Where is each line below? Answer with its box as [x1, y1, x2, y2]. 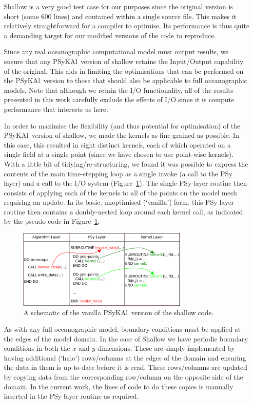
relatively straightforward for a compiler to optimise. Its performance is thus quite [4, 21, 250, 31]
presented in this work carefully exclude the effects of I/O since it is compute [4, 94, 234, 105]
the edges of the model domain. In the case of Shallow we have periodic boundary [4, 333, 248, 343]
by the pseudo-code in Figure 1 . [4, 216, 100, 226]
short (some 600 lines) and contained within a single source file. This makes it [4, 11, 236, 21]
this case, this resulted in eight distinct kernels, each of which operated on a [4, 139, 231, 149]
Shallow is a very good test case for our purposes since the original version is [4, 1, 233, 11]
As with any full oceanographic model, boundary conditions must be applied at [4, 323, 241, 334]
